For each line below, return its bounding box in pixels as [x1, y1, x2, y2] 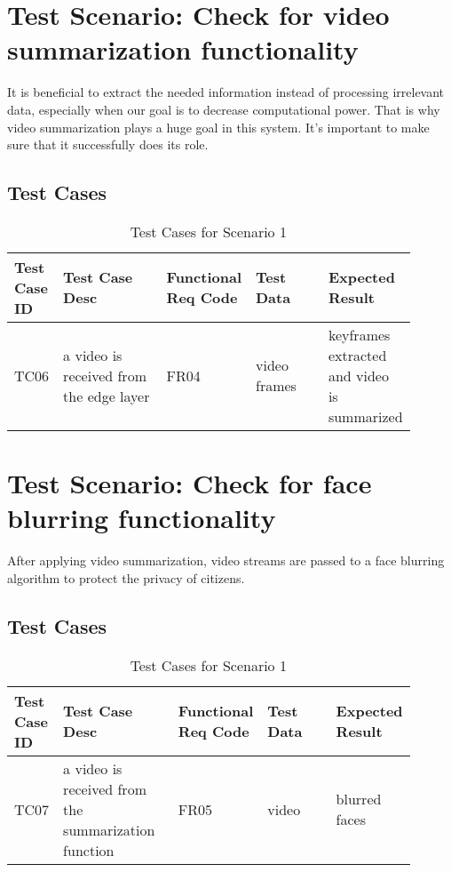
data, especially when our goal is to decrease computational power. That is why [7, 100, 440, 118]
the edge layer [63, 385, 150, 406]
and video [328, 364, 389, 386]
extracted [328, 344, 387, 365]
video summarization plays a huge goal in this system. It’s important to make [7, 117, 430, 136]
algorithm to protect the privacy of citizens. [7, 568, 245, 587]
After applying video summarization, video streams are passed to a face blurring [7, 551, 445, 570]
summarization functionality [7, 31, 359, 68]
